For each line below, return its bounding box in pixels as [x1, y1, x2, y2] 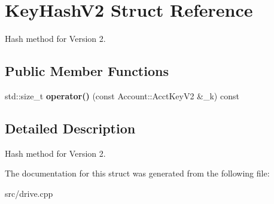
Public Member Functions [5, 62, 169, 80]
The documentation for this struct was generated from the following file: [5, 167, 270, 179]
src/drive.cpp [5, 187, 53, 199]
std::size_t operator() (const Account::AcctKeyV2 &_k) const [5, 89, 239, 102]
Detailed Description [5, 118, 136, 137]
